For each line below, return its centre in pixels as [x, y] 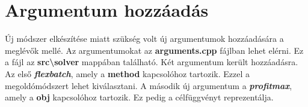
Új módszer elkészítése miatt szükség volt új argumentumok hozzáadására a [144, 39]
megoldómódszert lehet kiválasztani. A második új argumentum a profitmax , [149, 85]
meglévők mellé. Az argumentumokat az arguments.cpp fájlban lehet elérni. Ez [154, 50]
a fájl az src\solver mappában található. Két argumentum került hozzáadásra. [152, 62]
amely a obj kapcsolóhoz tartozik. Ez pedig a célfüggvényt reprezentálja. [139, 97]
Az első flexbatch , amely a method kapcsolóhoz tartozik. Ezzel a [128, 73]
